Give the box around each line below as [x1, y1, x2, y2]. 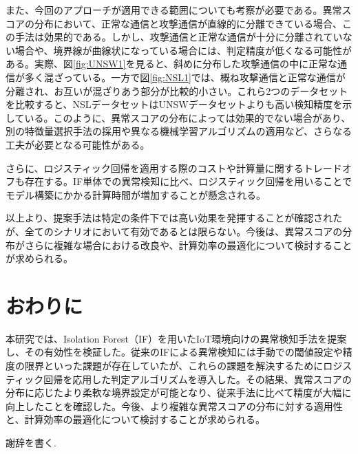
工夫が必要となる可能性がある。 [6, 137, 150, 151]
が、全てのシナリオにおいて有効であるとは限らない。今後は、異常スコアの [6, 224, 343, 238]
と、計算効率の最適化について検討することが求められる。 [6, 412, 266, 426]
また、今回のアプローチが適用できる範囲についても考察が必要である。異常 [6, 3, 342, 17]
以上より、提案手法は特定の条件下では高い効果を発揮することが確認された [6, 210, 343, 225]
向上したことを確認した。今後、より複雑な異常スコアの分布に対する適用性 [6, 398, 343, 413]
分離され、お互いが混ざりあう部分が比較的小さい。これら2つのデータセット [6, 83, 348, 98]
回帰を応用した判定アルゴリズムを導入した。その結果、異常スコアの [43, 371, 352, 386]
